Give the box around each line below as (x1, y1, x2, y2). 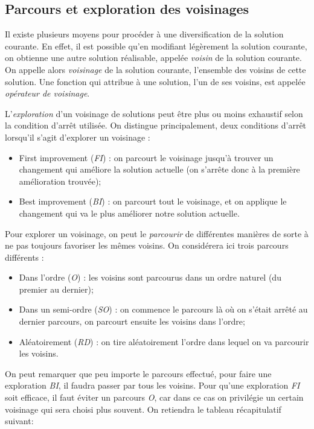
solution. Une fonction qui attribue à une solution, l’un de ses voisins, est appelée (5, 75, 306, 87)
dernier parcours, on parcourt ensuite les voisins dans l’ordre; (19, 315, 245, 328)
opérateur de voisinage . (5, 87, 90, 100)
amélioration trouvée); (19, 174, 101, 187)
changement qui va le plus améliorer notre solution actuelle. (19, 206, 240, 219)
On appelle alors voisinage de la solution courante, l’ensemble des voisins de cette (5, 63, 306, 75)
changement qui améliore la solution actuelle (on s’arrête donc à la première (19, 163, 300, 176)
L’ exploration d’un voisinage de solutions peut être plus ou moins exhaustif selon (5, 107, 303, 119)
